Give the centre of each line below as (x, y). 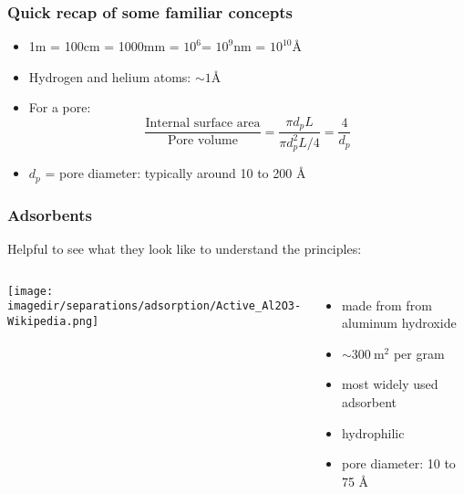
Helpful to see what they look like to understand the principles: (185, 248)
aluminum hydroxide (399, 323)
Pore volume (203, 141)
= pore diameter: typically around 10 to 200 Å (175, 173)
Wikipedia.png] (53, 321)
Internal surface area (203, 124)
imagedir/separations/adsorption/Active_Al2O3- (155, 306)
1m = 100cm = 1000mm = (104, 46)
